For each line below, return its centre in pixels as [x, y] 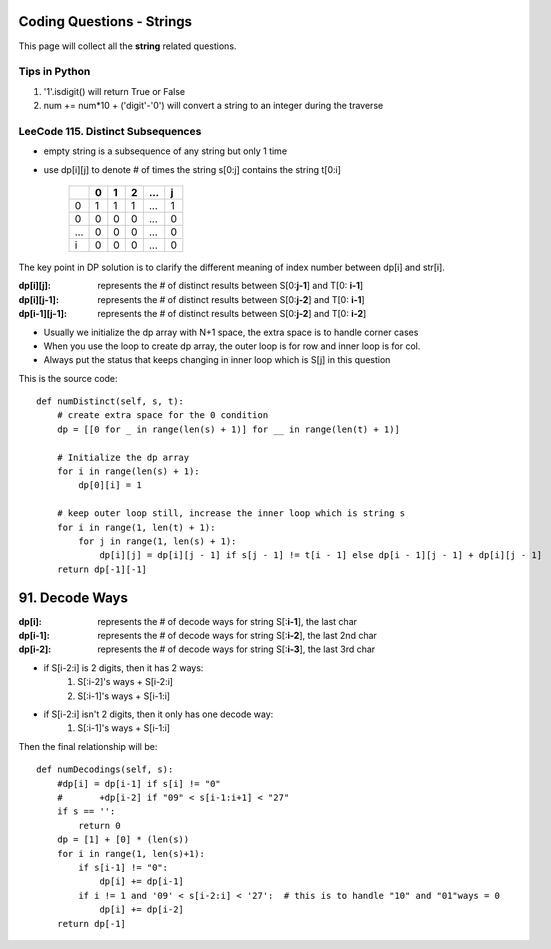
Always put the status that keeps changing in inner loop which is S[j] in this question [217, 360]
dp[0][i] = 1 [110, 485]
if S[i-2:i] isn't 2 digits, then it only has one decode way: [158, 714]
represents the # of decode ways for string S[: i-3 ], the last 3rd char [236, 649]
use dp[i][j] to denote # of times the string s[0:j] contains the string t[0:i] [192, 169]
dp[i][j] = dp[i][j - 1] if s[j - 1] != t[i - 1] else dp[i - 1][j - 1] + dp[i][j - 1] [321, 555]
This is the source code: [68, 378]
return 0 [99, 825]
